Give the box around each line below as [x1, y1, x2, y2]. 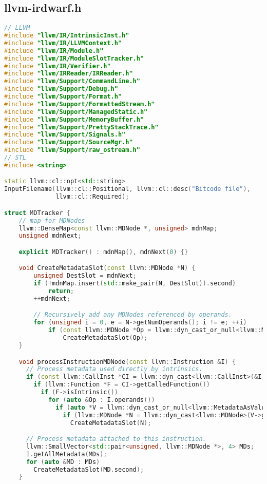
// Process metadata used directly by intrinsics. [26, 365, 203, 373]
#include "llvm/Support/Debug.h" [4, 85, 118, 93]
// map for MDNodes [18, 217, 85, 224]
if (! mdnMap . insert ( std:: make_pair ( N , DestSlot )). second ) [33, 280, 236, 287]
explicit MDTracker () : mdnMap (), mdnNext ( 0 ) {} [18, 248, 188, 256]
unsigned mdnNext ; [18, 232, 82, 240]
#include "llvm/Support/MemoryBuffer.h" [4, 115, 144, 123]
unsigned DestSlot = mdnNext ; [33, 272, 137, 280]
